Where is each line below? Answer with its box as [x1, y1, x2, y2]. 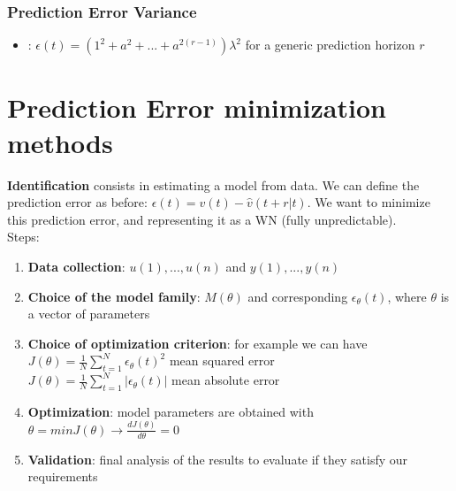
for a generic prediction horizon [245, 35, 415, 54]
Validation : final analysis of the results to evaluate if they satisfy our [27, 449, 408, 468]
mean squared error [169, 351, 275, 370]
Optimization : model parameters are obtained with [27, 402, 314, 420]
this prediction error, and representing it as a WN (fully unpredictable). [7, 210, 397, 228]
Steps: [7, 227, 40, 246]
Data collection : [27, 257, 125, 275]
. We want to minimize [307, 193, 430, 211]
